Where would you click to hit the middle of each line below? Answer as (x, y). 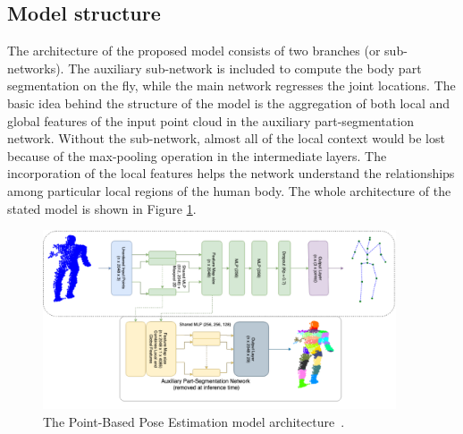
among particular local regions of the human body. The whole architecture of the (229, 190)
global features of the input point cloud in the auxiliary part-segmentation (210, 120)
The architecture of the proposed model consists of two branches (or (194, 51)
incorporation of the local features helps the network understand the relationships (231, 173)
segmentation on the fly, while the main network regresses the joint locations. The (231, 85)
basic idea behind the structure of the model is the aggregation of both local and (229, 102)
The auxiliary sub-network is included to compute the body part (245, 68)
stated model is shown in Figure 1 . (102, 208)
